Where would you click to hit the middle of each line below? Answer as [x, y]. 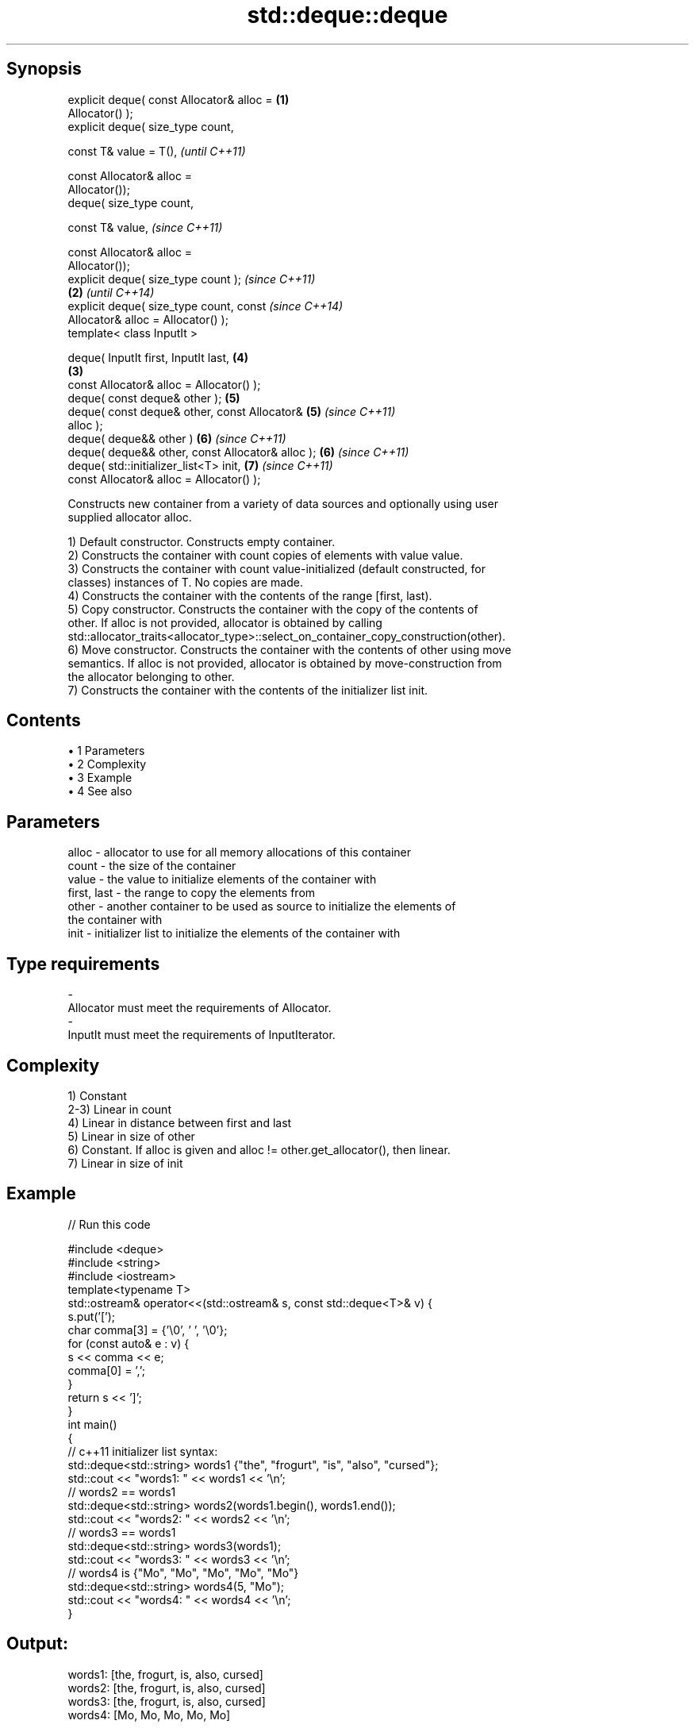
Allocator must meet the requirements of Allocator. [200, 1008]
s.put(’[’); [92, 1316]
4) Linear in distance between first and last [180, 1122]
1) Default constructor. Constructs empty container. [202, 541]
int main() [92, 1424]
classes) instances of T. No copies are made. [186, 582]
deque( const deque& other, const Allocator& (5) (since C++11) [232, 411]
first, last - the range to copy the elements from [192, 893]
